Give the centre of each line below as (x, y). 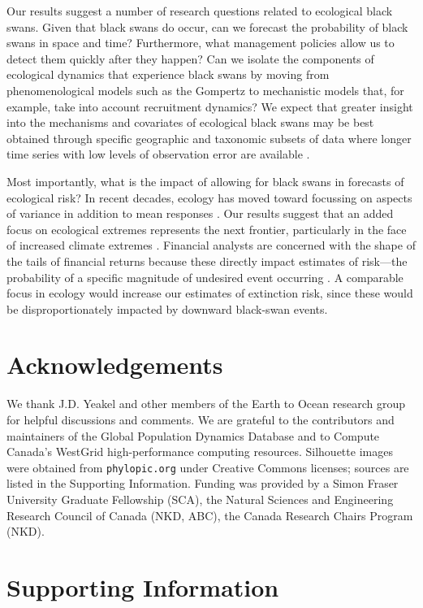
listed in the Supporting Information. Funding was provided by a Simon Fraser (203, 483)
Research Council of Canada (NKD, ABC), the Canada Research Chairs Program (210, 515)
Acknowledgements (115, 365)
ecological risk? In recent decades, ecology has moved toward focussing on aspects (209, 197)
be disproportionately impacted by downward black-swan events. (167, 308)
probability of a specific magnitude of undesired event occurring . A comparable (205, 277)
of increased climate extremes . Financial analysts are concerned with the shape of (211, 245)
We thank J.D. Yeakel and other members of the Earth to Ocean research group (206, 404)
